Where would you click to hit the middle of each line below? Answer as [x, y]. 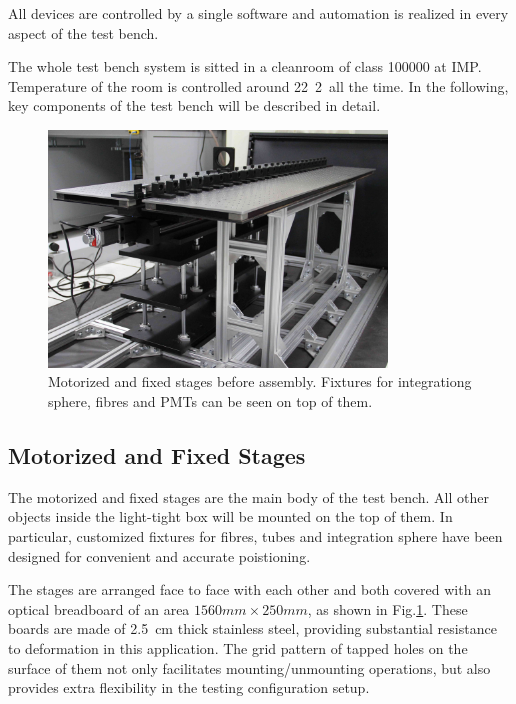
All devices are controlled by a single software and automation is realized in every [258, 13]
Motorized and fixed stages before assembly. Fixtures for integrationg [260, 381]
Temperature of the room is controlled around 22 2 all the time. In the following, [258, 85]
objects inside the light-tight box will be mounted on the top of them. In [230, 516]
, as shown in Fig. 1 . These [387, 608]
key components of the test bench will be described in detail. [194, 105]
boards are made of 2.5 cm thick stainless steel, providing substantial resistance [252, 628]
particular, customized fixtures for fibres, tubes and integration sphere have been [255, 535]
